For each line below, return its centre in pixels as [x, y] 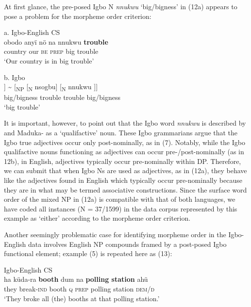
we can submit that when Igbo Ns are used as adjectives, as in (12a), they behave [125, 170]
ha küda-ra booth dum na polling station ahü [76, 279]
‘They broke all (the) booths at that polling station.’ [82, 298]
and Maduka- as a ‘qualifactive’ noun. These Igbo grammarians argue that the [121, 133]
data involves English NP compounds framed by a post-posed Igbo [127, 244]
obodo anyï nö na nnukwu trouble [56, 41]
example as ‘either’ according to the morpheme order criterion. [97, 218]
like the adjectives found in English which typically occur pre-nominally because [123, 180]
